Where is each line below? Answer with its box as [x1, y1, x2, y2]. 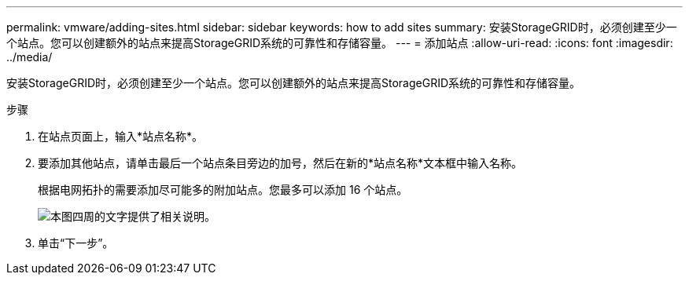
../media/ [6, 50, 53, 64]
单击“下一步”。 [38, 236, 114, 250]
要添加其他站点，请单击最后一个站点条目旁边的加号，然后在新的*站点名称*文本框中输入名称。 [38, 156, 523, 170]
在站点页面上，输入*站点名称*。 [38, 130, 204, 143]
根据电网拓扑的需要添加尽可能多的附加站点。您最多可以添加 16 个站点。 [38, 183, 408, 196]
